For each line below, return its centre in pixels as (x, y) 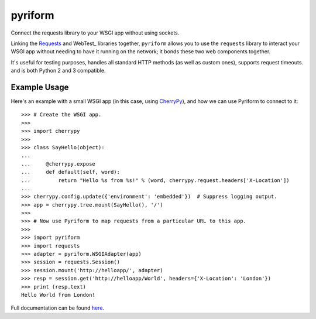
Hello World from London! (59, 295)
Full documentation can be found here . (58, 308)
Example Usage (40, 87)
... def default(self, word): (71, 172)
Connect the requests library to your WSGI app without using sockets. (95, 33)
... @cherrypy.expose (59, 164)
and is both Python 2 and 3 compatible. (58, 71)
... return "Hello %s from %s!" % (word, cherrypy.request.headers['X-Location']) (155, 180)
